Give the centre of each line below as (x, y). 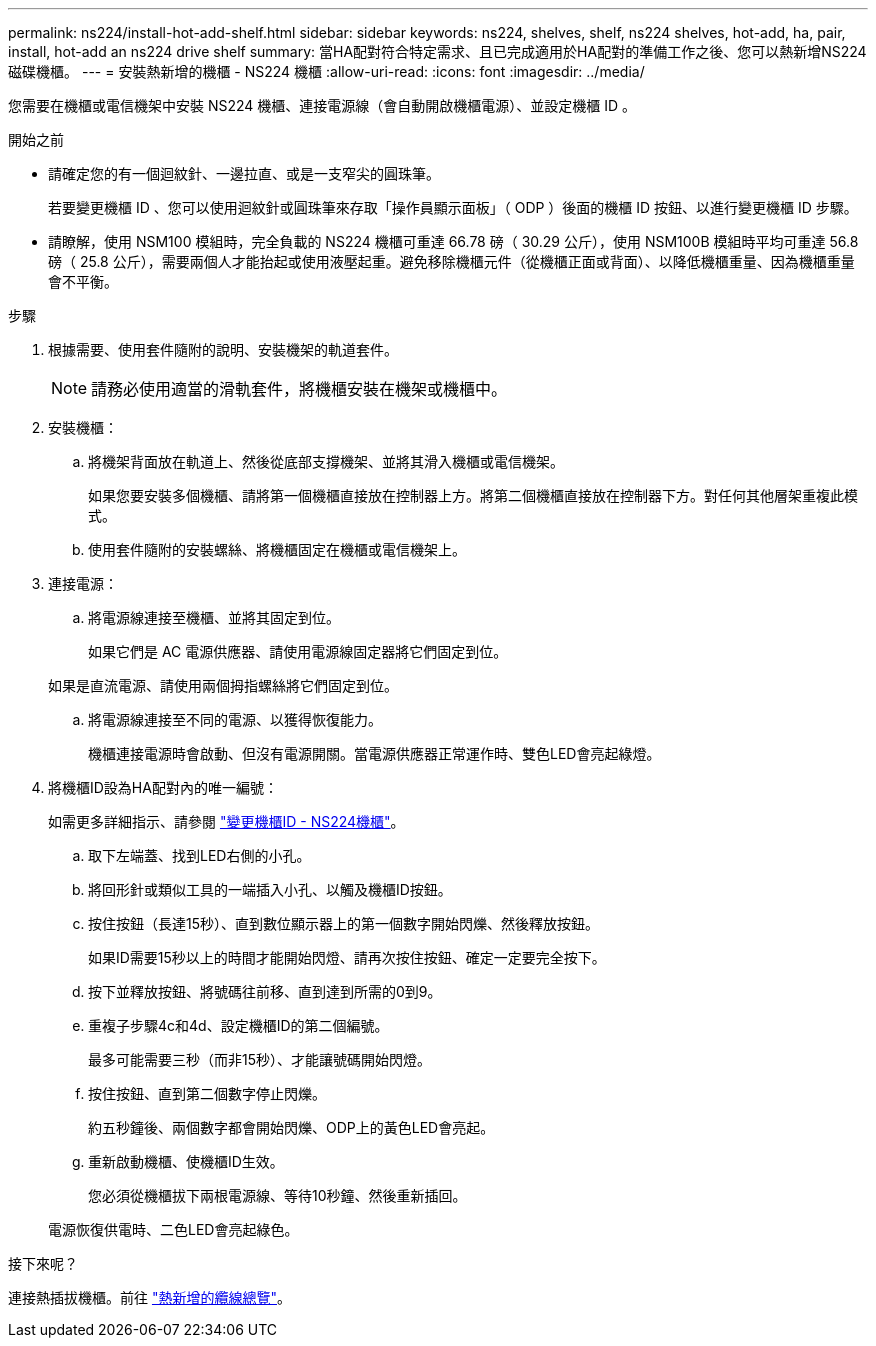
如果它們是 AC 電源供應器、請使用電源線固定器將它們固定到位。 (298, 651)
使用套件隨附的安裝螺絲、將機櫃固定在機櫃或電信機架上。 (277, 549)
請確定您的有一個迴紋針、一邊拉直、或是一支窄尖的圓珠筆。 (244, 173)
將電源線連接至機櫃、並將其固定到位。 (214, 617)
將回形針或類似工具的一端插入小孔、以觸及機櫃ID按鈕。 (270, 889)
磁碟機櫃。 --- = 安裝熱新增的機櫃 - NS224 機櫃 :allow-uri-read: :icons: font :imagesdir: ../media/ (326, 71)
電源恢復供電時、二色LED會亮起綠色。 (173, 1229)
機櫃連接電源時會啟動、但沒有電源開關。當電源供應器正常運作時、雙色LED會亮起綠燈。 (374, 753)
